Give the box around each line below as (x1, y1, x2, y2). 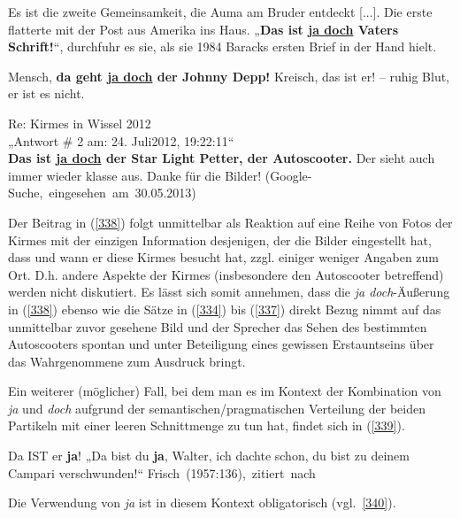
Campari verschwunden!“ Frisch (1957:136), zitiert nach (8, 463, 316, 482)
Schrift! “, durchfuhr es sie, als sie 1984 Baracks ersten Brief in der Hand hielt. (8, 37, 437, 56)
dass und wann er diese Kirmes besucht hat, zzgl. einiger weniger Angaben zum (8, 248, 440, 267)
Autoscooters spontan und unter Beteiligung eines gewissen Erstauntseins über (8, 335, 434, 353)
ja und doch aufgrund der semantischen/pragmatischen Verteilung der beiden (8, 398, 425, 417)
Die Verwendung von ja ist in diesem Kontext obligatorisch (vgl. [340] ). (8, 493, 396, 512)
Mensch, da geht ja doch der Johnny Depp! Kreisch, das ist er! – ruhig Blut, (8, 66, 450, 85)
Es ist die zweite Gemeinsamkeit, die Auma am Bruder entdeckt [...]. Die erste (8, 3, 433, 20)
